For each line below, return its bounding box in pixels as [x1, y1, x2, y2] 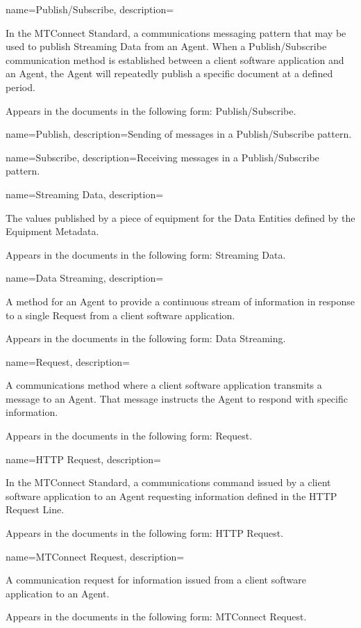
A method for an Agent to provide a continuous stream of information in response [6, 293, 355, 308]
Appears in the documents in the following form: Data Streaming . [6, 331, 286, 346]
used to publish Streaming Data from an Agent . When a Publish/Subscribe [6, 39, 327, 54]
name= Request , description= [6, 354, 130, 369]
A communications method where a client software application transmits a [6, 378, 322, 392]
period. [6, 79, 35, 94]
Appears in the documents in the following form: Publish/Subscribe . [6, 103, 296, 118]
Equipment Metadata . [6, 224, 99, 239]
